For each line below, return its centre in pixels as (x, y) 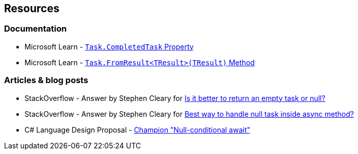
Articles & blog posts (46, 80)
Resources (32, 8)
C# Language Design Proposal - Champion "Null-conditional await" (137, 130)
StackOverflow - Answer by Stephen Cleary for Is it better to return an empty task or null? (175, 98)
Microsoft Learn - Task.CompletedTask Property (109, 46)
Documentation (35, 29)
